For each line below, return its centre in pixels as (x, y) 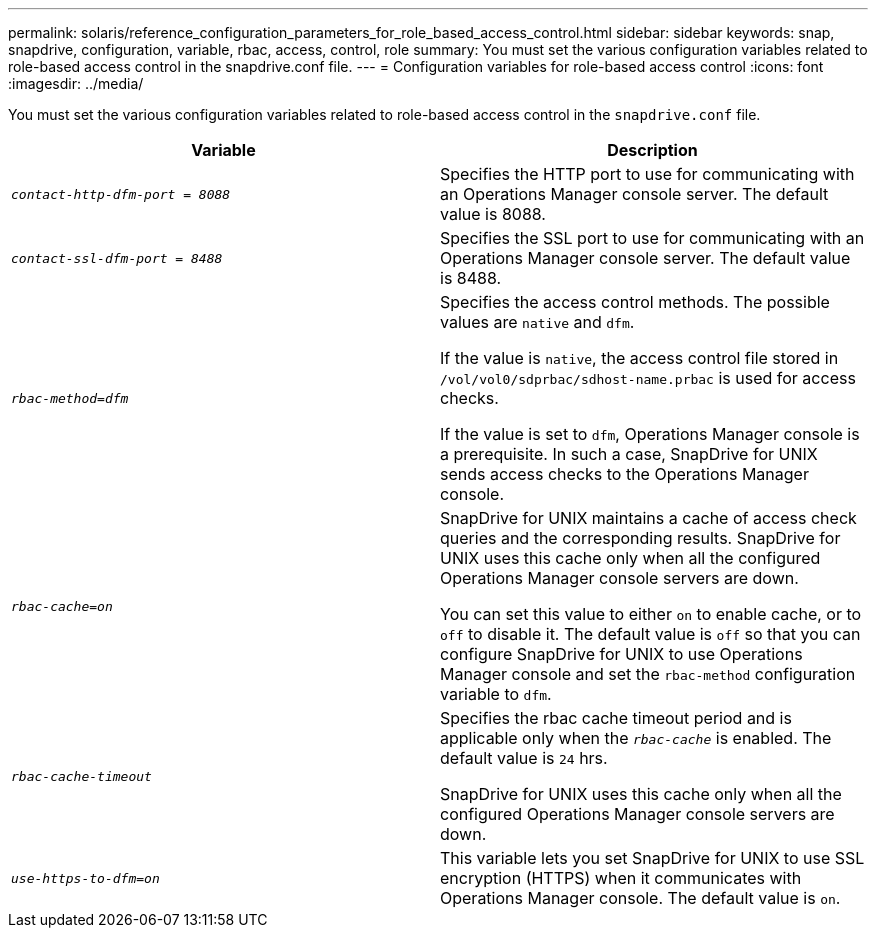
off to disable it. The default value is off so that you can (650, 634)
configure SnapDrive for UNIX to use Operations (621, 654)
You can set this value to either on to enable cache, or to (651, 614)
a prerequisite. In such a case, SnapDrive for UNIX (629, 454)
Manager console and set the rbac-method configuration (648, 674)
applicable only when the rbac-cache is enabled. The (636, 738)
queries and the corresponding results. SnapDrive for (640, 538)
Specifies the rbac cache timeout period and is (616, 718)
